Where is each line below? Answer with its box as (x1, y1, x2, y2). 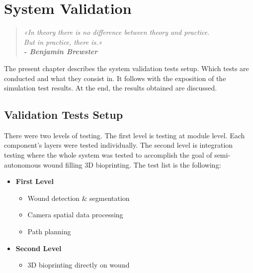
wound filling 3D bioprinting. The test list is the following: (43, 159, 221, 170)
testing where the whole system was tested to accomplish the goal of (4, 150, 212, 160)
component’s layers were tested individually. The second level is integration (4, 140, 233, 150)
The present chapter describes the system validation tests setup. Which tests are (4, 63, 249, 73)
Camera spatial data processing (27, 209, 123, 220)
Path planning (27, 226, 71, 237)
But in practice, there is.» (23, 36, 102, 47)
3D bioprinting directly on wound (27, 260, 130, 270)
